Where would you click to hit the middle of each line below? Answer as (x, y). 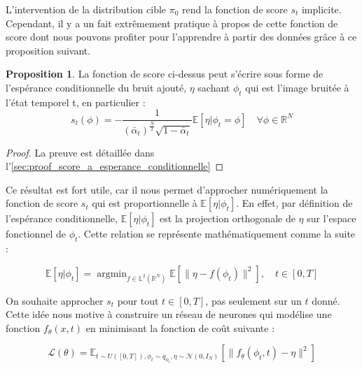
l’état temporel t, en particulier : (76, 102)
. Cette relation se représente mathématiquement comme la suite (217, 234)
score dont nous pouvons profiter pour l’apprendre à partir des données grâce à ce (181, 37)
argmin (112, 274)
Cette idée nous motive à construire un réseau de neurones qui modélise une (169, 314)
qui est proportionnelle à (145, 203)
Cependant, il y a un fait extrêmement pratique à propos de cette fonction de (172, 23)
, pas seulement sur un (253, 300)
